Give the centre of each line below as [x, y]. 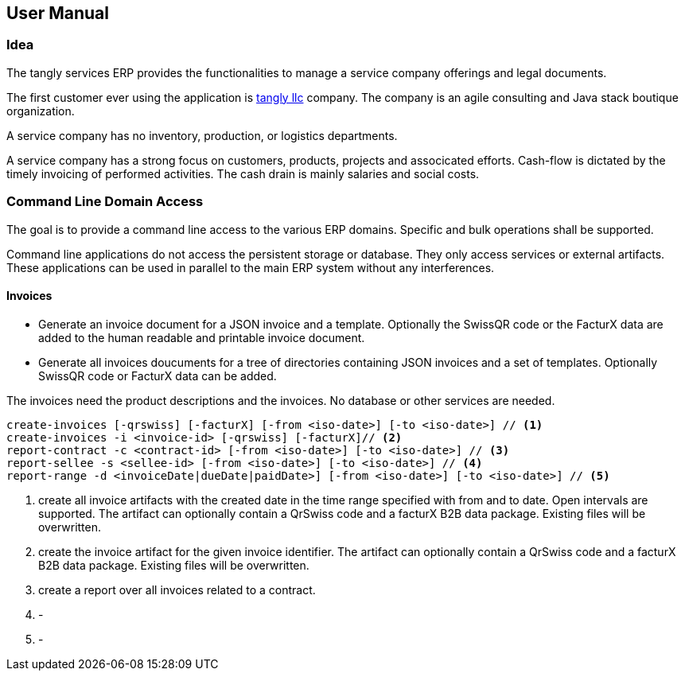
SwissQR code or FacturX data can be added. [158, 375]
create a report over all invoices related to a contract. [177, 589]
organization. [41, 111]
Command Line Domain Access [105, 202]
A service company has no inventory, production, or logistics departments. [202, 135]
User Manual [58, 13]
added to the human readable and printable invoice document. [202, 337]
